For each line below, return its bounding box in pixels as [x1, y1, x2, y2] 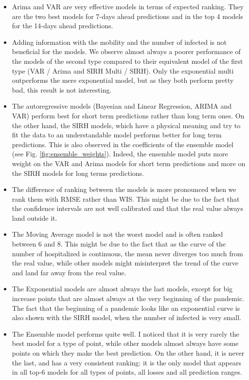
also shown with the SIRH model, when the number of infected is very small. [12, 312, 241, 323]
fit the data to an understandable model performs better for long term [12, 130, 222, 140]
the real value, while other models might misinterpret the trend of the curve [12, 258, 238, 268]
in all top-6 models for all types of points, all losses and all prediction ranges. [12, 367, 242, 377]
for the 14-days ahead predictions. [12, 20, 113, 31]
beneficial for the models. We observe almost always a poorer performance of [12, 46, 241, 57]
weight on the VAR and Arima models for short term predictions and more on [12, 158, 246, 168]
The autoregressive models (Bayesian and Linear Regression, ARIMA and [12, 101, 232, 111]
